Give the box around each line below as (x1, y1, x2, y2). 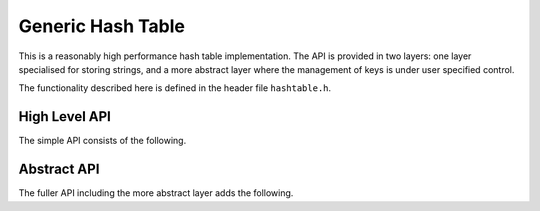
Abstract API (18, 161, 100, 178)
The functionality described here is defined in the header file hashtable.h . (18, 82, 332, 94)
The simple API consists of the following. (18, 135, 187, 147)
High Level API (18, 108, 112, 125)
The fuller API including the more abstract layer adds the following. (18, 187, 294, 199)
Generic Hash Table (18, 15, 185, 37)
